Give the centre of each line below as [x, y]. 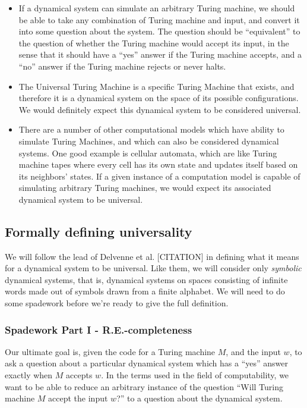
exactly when [29, 375]
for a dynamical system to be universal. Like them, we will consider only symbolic [153, 268]
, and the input [253, 351]
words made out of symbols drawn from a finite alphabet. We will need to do [145, 291]
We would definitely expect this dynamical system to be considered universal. [160, 109]
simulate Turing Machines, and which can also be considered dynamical [149, 141]
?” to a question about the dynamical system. [200, 398]
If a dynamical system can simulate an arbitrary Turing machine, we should [157, 8]
